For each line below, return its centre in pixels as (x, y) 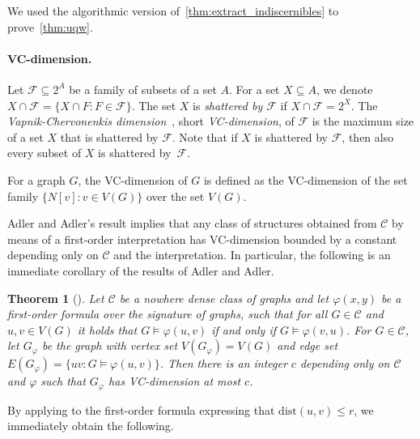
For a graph (36, 179)
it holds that (107, 329)
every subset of (45, 153)
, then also (368, 136)
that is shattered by (109, 136)
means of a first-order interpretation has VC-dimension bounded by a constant (202, 239)
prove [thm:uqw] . (50, 26)
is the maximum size (363, 121)
